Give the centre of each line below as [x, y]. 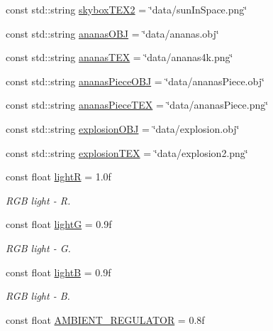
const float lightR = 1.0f [58, 177]
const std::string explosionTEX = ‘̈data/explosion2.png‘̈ [127, 152]
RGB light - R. [38, 200]
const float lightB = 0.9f [58, 272]
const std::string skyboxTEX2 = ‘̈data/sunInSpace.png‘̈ [127, 9]
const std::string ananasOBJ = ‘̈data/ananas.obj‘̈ [112, 33]
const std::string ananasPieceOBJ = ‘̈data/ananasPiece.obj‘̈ [135, 81]
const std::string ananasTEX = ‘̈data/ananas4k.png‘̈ [119, 57]
